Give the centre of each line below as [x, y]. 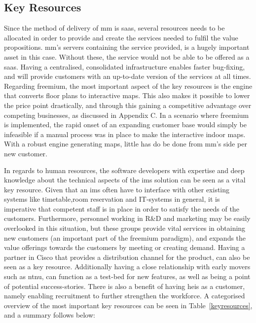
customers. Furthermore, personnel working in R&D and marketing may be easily [127, 218]
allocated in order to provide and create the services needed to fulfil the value [121, 37]
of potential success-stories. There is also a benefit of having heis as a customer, [125, 286]
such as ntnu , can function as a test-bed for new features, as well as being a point [127, 276]
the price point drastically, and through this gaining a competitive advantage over [128, 105]
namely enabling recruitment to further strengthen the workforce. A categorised [125, 296]
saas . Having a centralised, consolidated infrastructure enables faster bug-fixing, [125, 66]
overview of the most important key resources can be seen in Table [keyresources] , [128, 305]
